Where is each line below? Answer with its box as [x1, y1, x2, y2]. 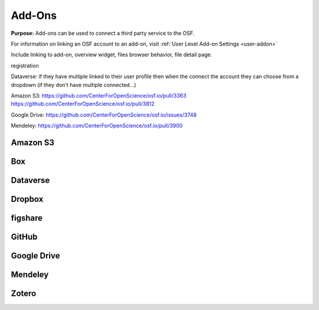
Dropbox [11, 194, 44, 204]
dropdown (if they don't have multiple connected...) [11, 81, 136, 88]
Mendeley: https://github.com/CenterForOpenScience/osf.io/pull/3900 [11, 122, 183, 130]
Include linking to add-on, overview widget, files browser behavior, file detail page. [11, 51, 213, 59]
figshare [11, 213, 43, 223]
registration [11, 62, 39, 69]
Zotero [11, 289, 37, 298]
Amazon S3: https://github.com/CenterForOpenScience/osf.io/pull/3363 [11, 92, 187, 99]
